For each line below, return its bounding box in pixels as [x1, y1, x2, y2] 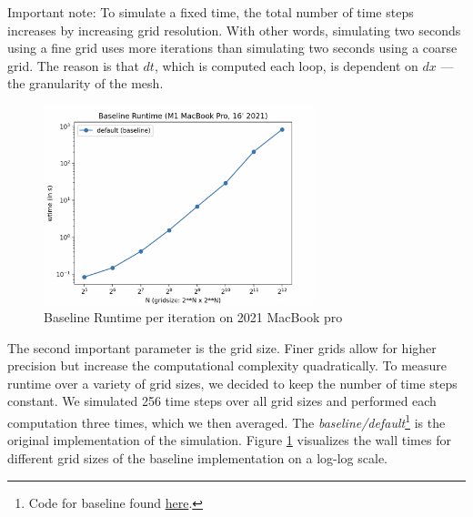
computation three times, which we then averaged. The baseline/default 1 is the [7, 411, 446, 431]
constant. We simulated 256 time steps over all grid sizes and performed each [7, 391, 437, 411]
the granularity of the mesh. [7, 74, 164, 93]
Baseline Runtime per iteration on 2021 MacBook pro [44, 308, 343, 327]
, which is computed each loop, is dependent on [154, 56, 418, 75]
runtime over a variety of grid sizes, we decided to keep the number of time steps [7, 373, 458, 392]
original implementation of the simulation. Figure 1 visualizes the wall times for [7, 431, 451, 450]
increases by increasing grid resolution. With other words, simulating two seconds [7, 20, 461, 39]
